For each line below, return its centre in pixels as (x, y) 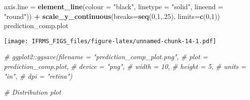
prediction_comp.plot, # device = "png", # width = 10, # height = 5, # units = (125, 66)
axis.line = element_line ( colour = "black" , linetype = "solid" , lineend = (114, 6)
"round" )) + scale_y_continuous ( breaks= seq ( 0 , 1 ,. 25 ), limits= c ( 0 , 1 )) (112, 16)
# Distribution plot (33, 92)
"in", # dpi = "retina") (38, 75)
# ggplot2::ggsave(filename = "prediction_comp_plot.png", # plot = (106, 57)
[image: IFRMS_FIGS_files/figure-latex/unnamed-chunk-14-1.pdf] (110, 41)
